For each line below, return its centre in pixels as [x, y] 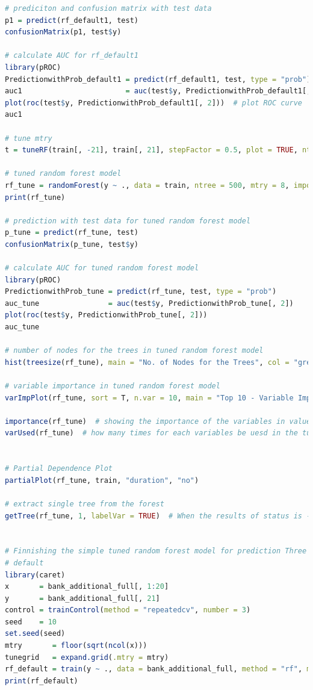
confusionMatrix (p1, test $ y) [63, 32]
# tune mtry [29, 138]
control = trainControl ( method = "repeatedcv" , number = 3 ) [128, 610]
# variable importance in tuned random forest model [113, 386]
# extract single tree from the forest [85, 504]
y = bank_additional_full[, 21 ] [82, 598]
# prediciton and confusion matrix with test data [108, 8]
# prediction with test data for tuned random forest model [128, 221]
